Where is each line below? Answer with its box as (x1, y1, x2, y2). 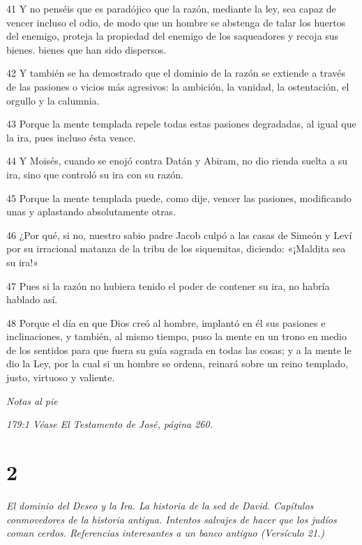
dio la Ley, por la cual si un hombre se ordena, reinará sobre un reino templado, (6, 356, 348, 371)
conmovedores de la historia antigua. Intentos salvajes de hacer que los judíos (6, 512, 337, 526)
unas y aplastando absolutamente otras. (6, 204, 176, 219)
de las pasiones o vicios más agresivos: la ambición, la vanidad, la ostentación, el (6, 79, 349, 93)
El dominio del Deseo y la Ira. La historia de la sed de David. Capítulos (6, 498, 314, 512)
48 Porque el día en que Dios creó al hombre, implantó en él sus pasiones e (6, 315, 326, 330)
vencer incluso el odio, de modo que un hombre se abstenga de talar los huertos (6, 15, 346, 29)
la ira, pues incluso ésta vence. (6, 130, 136, 144)
